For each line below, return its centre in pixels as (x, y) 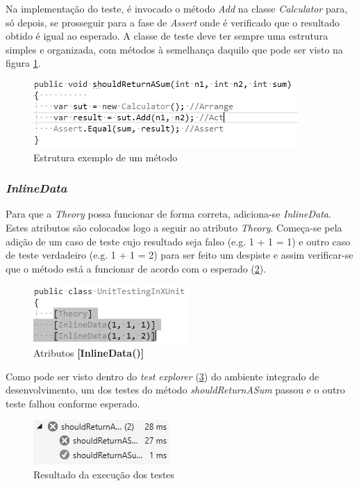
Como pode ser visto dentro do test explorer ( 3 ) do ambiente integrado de (162, 376)
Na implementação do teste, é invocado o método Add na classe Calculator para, (177, 8)
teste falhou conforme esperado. (73, 403)
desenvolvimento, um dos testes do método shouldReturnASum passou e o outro (175, 390)
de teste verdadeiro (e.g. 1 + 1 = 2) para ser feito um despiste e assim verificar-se (179, 255)
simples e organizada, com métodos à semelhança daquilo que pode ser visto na (174, 49)
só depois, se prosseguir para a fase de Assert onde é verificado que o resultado (173, 22)
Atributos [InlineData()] (89, 352)
